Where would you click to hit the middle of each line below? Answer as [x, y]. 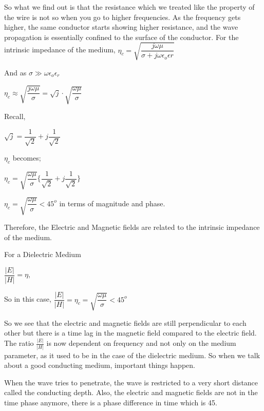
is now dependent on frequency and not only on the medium [141, 343]
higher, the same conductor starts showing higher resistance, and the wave [121, 27]
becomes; [27, 158]
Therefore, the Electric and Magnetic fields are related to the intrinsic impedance [132, 227]
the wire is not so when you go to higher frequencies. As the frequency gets [122, 17]
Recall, [15, 116]
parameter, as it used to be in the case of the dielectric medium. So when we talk [132, 355]
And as [15, 72]
